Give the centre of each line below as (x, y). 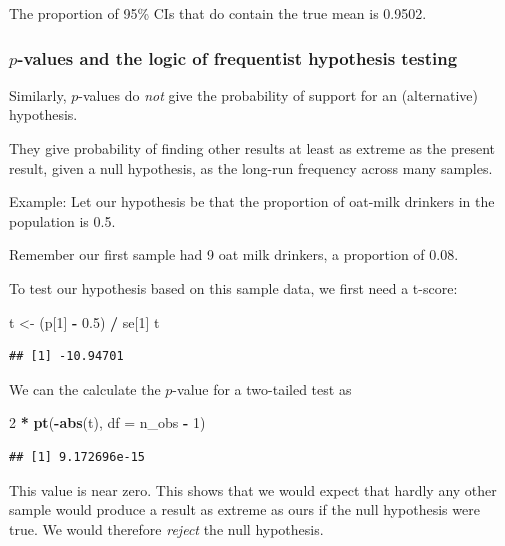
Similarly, (38, 94)
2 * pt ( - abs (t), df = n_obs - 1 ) (107, 422)
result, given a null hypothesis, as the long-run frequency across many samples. (251, 167)
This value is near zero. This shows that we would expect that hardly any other (253, 489)
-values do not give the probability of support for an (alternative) (278, 94)
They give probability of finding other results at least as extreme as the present (252, 148)
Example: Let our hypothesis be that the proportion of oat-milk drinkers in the (252, 201)
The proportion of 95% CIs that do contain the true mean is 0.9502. (218, 13)
